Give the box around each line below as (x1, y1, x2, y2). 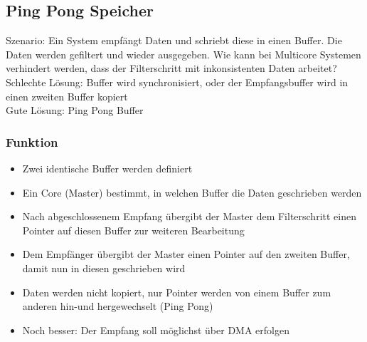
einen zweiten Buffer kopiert (6, 88, 128, 103)
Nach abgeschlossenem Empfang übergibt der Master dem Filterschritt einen (22, 209, 356, 224)
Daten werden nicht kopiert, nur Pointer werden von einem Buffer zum (22, 284, 331, 299)
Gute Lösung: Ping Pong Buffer (6, 103, 144, 118)
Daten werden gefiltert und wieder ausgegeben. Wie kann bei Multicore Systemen (6, 46, 361, 61)
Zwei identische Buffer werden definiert (22, 160, 193, 175)
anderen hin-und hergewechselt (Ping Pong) (22, 299, 213, 313)
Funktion (6, 133, 58, 150)
